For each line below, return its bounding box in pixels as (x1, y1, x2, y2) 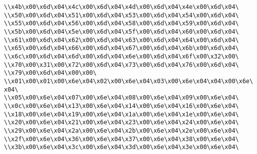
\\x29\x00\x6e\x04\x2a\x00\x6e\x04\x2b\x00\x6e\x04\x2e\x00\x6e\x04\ (4, 127, 239, 134)
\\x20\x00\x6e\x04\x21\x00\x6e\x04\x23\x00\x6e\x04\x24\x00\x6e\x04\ (4, 119, 239, 126)
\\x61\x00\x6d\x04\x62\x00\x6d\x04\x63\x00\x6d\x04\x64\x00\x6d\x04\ (4, 36, 239, 44)
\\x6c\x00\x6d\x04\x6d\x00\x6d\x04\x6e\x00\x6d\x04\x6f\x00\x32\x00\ (4, 52, 239, 60)
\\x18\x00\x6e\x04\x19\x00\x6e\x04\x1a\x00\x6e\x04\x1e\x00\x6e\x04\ (4, 110, 239, 118)
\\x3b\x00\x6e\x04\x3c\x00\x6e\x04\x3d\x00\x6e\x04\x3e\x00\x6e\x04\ (4, 144, 239, 151)
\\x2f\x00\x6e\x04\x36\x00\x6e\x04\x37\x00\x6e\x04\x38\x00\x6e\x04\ (4, 135, 239, 143)
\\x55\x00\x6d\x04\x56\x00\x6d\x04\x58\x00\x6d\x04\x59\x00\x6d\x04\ (4, 20, 239, 27)
